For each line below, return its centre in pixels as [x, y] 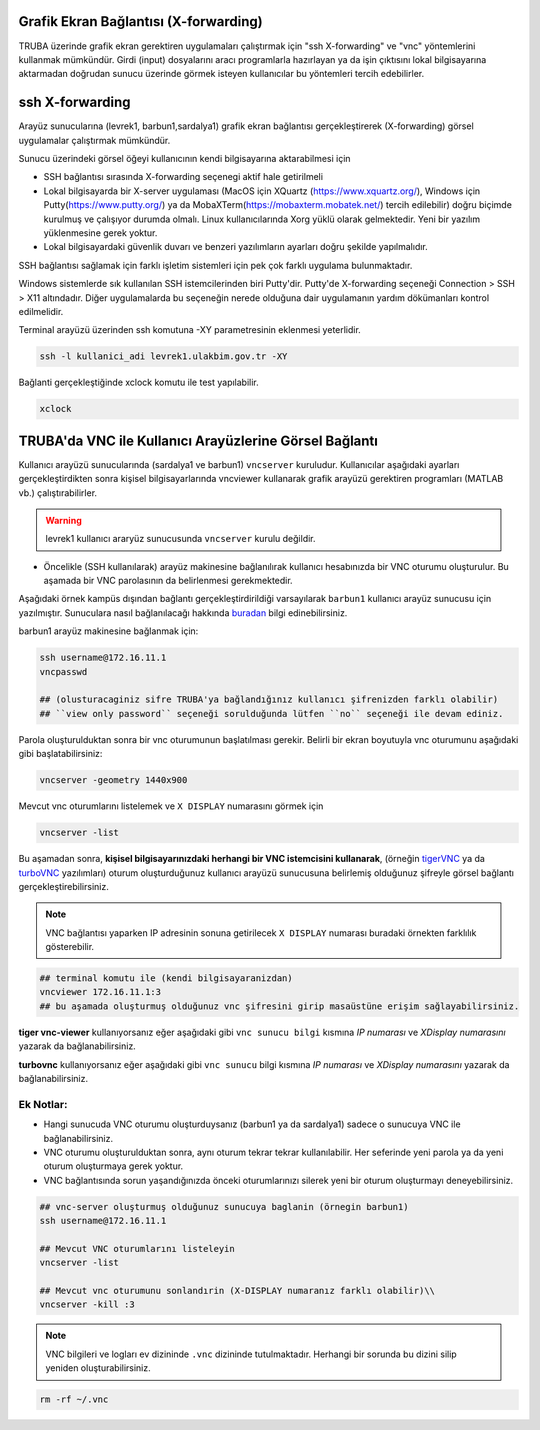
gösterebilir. [70, 947]
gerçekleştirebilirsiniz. [63, 886]
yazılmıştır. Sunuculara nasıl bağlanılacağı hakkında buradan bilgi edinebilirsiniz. [183, 612]
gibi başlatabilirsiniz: [60, 754]
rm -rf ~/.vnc [74, 1399]
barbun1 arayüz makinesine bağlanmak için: [108, 631]
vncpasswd [63, 671]
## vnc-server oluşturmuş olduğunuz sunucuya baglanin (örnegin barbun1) [224, 1206]
